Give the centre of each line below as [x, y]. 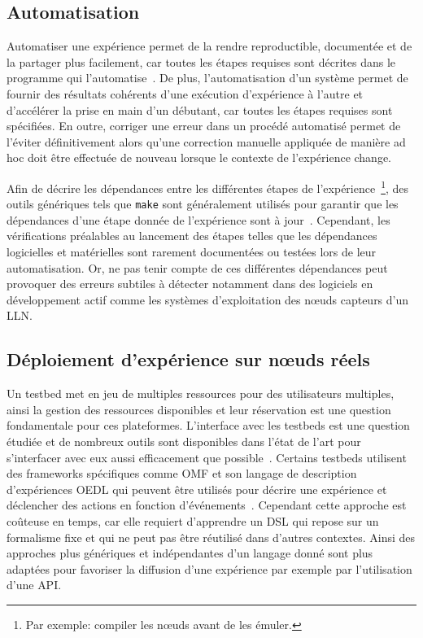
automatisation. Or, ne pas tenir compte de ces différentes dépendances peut [197, 267]
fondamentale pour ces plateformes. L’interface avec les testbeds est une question [208, 425]
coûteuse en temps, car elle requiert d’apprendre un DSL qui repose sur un [193, 520]
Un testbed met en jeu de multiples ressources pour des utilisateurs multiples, [201, 393]
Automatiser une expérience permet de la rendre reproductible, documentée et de [209, 46]
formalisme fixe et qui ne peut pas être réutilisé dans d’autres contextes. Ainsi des [211, 537]
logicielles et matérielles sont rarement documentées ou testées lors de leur [192, 252]
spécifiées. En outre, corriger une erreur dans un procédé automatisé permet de [204, 126]
